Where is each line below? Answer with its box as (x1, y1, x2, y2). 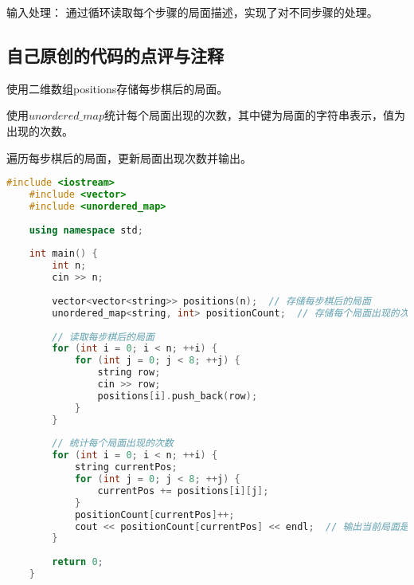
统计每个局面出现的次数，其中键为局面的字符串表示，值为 (103, 107, 405, 124)
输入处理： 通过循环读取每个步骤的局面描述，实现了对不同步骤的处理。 (6, 4, 378, 20)
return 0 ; (52, 556, 103, 568)
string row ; (97, 367, 161, 379)
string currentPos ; (74, 461, 178, 473)
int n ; (52, 260, 87, 272)
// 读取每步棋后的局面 (52, 331, 154, 343)
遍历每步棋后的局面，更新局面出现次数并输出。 (6, 149, 252, 166)
